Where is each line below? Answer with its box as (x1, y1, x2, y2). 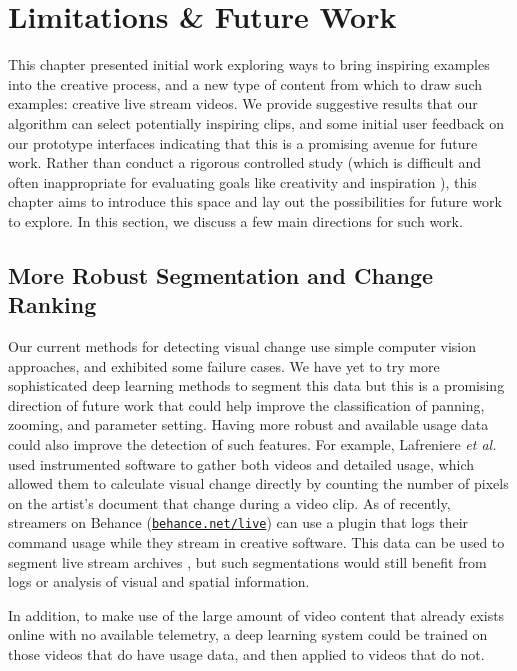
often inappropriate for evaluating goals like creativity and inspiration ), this (8, 171, 477, 192)
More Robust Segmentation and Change (8, 259, 434, 290)
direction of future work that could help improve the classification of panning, (8, 394, 485, 415)
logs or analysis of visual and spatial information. (8, 571, 310, 592)
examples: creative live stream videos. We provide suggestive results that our (8, 93, 478, 114)
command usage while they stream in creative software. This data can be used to (8, 532, 505, 553)
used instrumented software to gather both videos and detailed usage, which (8, 453, 475, 474)
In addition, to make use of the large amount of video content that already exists (8, 604, 505, 625)
